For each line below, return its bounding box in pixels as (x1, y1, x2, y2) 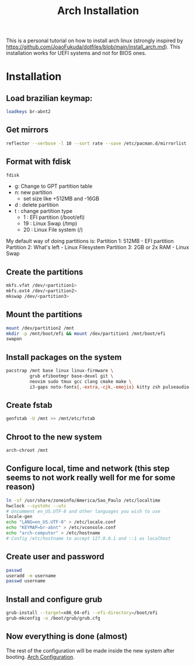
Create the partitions (6, 267, 83, 277)
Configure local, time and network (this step (6, 464, 170, 473)
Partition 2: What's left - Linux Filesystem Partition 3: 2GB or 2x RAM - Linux (6, 244, 190, 251)
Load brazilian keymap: (6, 93, 93, 103)
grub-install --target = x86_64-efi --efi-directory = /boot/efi (6, 610, 158, 616)
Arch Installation (57, 4, 139, 18)
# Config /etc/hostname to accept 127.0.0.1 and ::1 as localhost (6, 535, 171, 541)
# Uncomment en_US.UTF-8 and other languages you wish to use (6, 508, 161, 514)
